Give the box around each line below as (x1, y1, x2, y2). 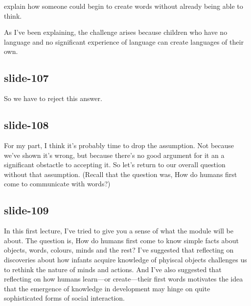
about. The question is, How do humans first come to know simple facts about (4, 235, 239, 245)
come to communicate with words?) (4, 178, 111, 189)
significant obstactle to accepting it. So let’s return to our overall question (4, 159, 226, 170)
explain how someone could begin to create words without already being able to (4, 1, 243, 11)
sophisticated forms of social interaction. (4, 293, 125, 303)
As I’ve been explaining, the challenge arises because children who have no (4, 27, 228, 37)
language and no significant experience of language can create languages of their (4, 36, 244, 47)
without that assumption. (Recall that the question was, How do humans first (4, 169, 237, 179)
